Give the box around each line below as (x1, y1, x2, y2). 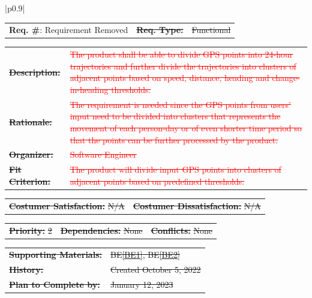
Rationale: (9, 116, 52, 128)
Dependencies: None (60, 224, 143, 236)
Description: (9, 65, 61, 78)
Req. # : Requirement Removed (9, 23, 128, 36)
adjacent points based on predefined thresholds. (70, 174, 245, 187)
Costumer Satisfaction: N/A (9, 199, 125, 212)
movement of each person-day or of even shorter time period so (70, 122, 302, 134)
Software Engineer (70, 148, 137, 161)
